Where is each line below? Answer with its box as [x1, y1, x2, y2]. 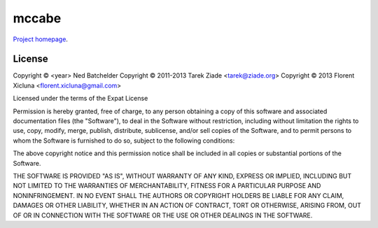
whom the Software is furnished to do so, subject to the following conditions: [13, 136, 235, 145]
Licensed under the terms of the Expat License [13, 94, 148, 103]
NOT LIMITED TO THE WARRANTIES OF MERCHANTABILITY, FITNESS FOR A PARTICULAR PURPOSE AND [13, 182, 321, 190]
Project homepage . [13, 35, 68, 43]
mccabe [13, 10, 62, 26]
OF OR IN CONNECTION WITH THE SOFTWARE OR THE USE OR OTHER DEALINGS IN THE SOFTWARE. [13, 211, 313, 220]
